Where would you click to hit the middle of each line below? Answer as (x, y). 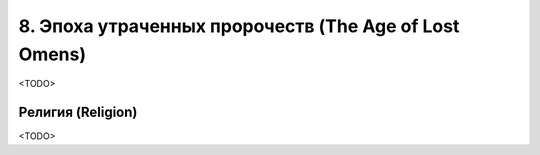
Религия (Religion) (78, 112)
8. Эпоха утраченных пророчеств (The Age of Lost (239, 26)
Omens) (52, 54)
